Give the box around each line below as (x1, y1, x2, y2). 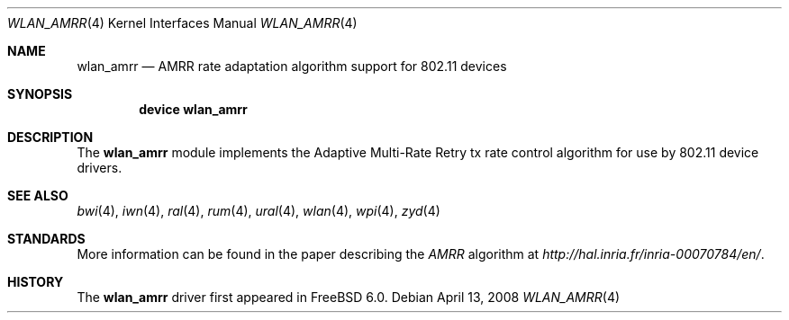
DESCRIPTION (7, 129, 94, 145)
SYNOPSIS (7, 86, 73, 102)
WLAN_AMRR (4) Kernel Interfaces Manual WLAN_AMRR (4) (7, 15, 358, 31)
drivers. (77, 160, 122, 175)
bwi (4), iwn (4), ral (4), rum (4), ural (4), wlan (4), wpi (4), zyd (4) (77, 203, 440, 218)
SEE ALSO (7, 188, 68, 203)
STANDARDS (7, 231, 86, 246)
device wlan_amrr (139, 102, 248, 117)
